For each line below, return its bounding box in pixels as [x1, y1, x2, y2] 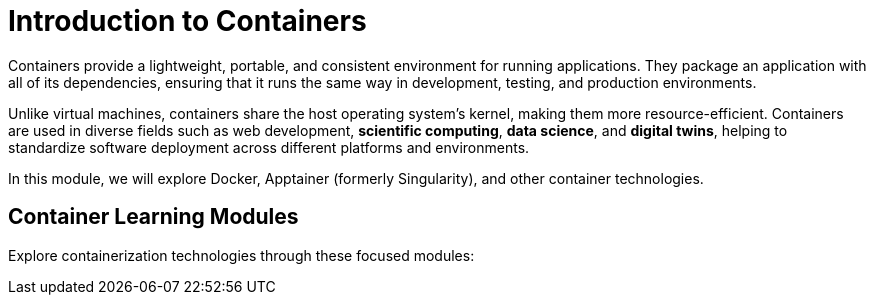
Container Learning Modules [8, 204, 299, 230]
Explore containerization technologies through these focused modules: [8, 246, 475, 264]
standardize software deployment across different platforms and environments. [8, 138, 530, 156]
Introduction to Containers [8, 4, 367, 38]
